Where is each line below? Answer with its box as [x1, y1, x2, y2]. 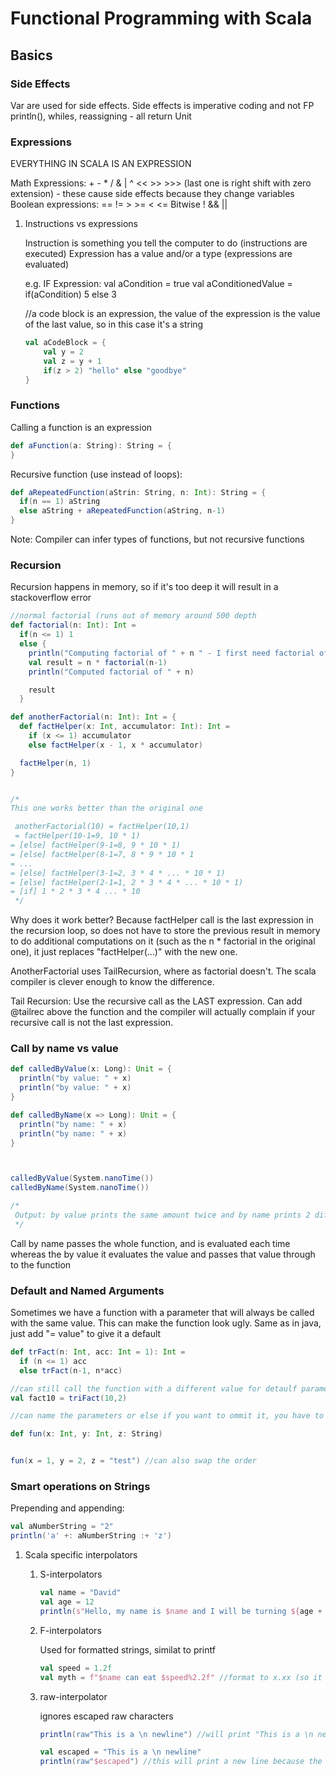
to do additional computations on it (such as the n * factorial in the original [10, 935, 316, 947]
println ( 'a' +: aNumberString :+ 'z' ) [10, 1531, 172, 1541]
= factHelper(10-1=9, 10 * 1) [14, 831, 141, 841]
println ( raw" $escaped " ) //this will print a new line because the [39, 1757, 323, 1767]
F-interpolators [39, 1624, 102, 1636]
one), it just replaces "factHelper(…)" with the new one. [10, 946, 238, 958]
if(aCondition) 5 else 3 [24, 288, 117, 301]
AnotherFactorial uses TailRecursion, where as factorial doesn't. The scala [10, 965, 317, 977]
